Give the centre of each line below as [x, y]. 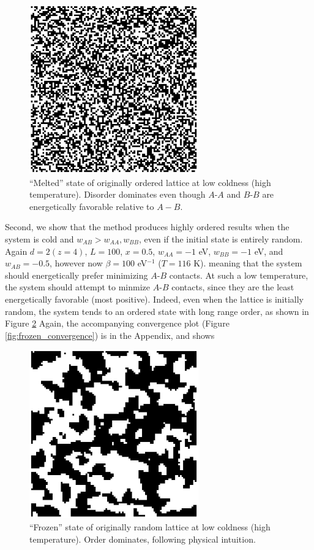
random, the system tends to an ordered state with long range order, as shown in [157, 311]
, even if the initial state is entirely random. [221, 239]
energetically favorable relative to [92, 206]
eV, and [269, 251]
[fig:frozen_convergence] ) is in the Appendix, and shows [110, 335]
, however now [76, 263]
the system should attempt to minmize [78, 287]
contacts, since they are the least [233, 287]
